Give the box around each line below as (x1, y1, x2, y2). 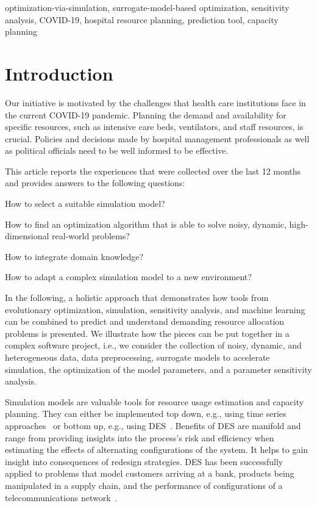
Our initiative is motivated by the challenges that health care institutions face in (5, 96, 306, 109)
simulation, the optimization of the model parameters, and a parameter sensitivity (5, 363, 312, 375)
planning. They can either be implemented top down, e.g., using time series (5, 407, 287, 420)
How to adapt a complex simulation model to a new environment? (5, 270, 252, 283)
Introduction (5, 60, 113, 85)
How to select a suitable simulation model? (5, 197, 165, 210)
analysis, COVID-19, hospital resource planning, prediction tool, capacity (5, 13, 279, 26)
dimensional (5, 230, 49, 242)
